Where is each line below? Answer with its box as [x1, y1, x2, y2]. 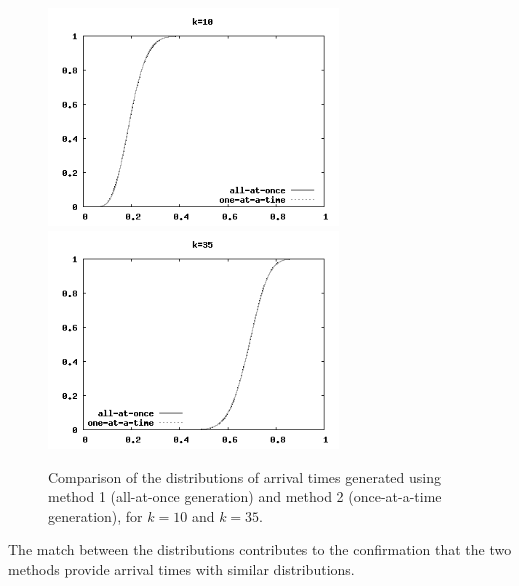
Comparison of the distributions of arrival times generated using [48, 466, 441, 487]
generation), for [48, 505, 143, 526]
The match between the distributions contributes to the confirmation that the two [8, 539, 512, 560]
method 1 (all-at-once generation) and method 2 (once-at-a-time [48, 486, 442, 507]
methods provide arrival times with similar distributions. [8, 559, 355, 580]
